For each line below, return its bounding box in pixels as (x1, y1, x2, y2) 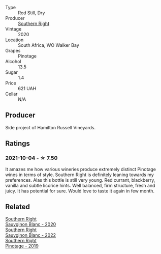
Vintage (5, 26, 22, 32)
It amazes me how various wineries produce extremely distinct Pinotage (5, 166, 156, 172)
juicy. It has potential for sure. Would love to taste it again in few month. (5, 188, 155, 194)
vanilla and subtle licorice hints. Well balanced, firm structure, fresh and (5, 182, 155, 188)
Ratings (5, 139, 30, 148)
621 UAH (18, 86, 37, 91)
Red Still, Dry (18, 10, 45, 16)
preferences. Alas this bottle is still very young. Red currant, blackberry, (5, 177, 155, 183)
